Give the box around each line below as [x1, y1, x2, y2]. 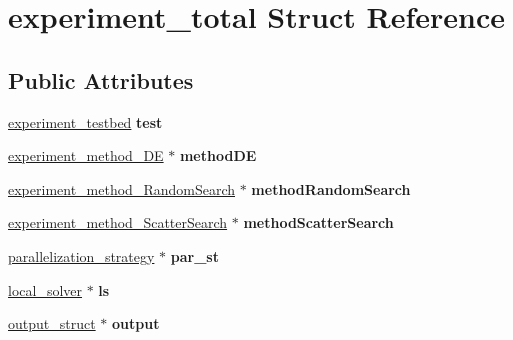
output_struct [8, 313, 96, 334]
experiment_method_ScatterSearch [8, 212, 228, 233]
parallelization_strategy [8, 245, 155, 266]
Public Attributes [8, 64, 194, 95]
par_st [170, 245, 219, 266]
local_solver [8, 279, 83, 300]
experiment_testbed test [8, 111, 163, 132]
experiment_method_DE [8, 145, 164, 166]
